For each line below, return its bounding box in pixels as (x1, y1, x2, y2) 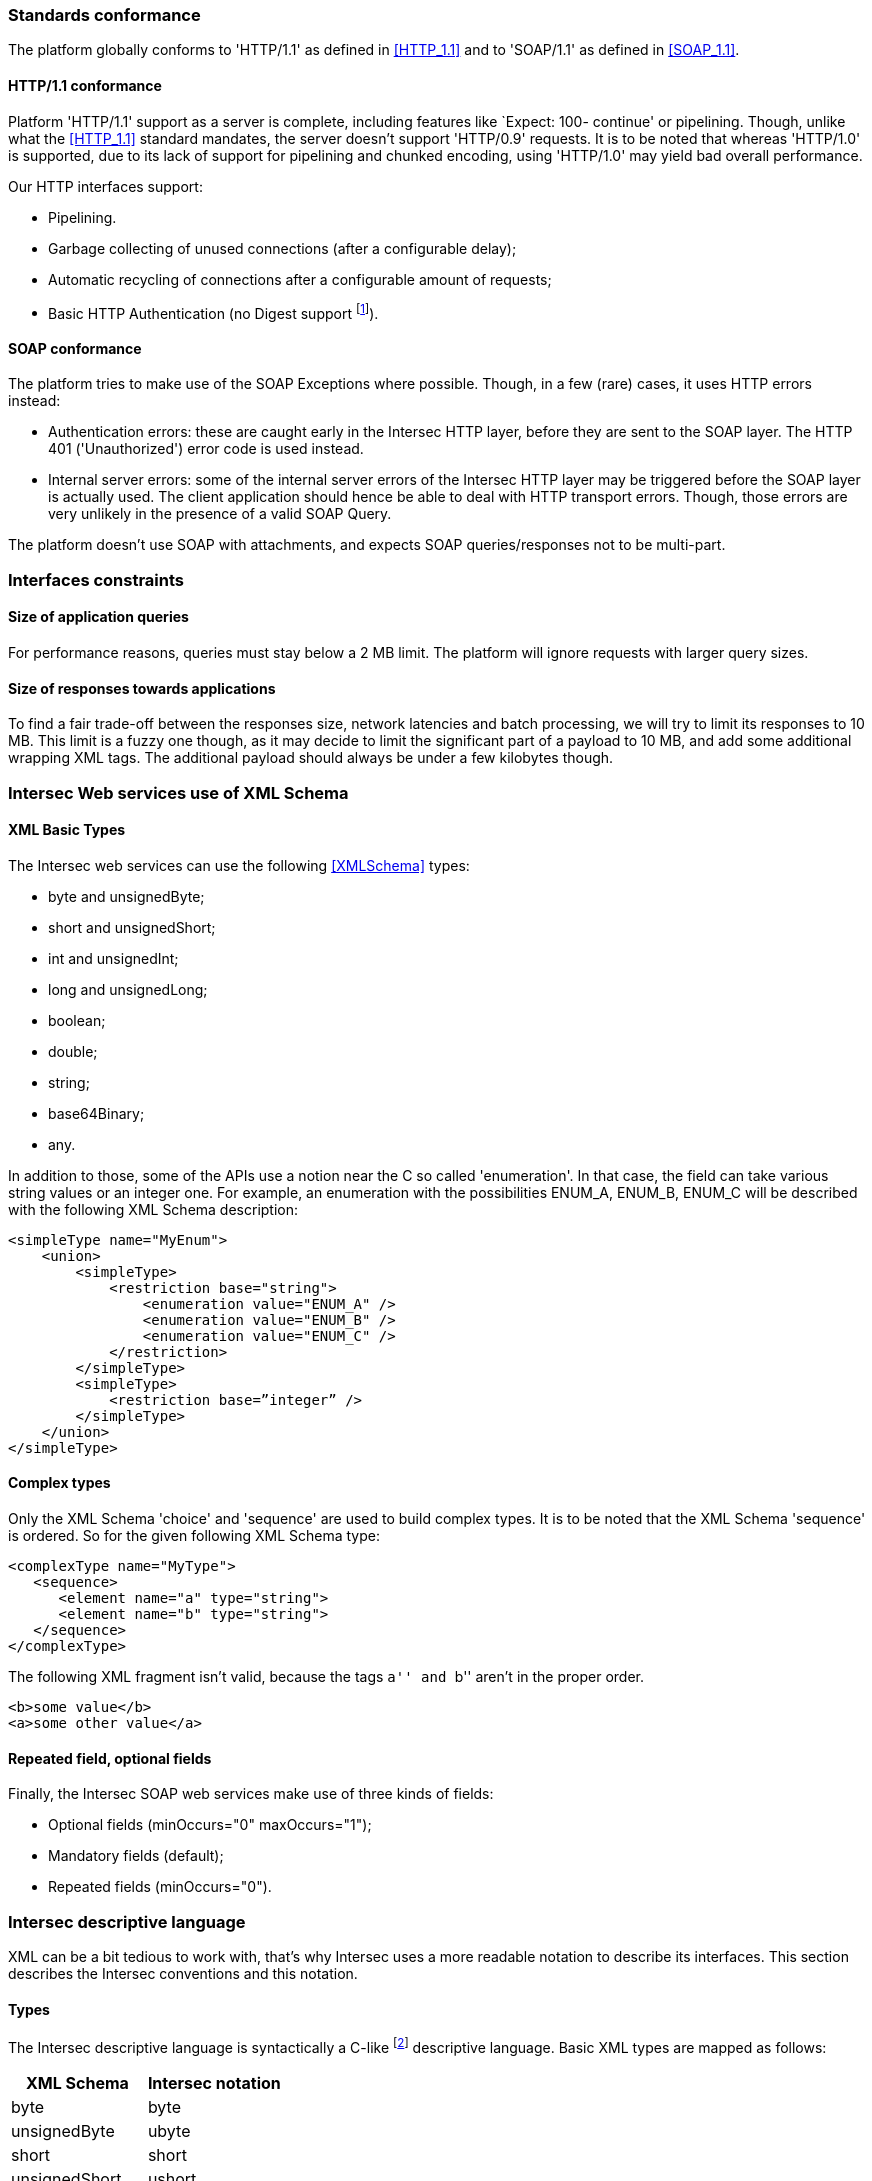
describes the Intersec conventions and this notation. (8, 1965, 358, 1983)
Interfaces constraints (8, 569, 185, 590)
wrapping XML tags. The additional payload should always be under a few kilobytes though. (8, 749, 614, 767)
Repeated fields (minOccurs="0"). (48, 1878, 272, 1896)
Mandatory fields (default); (48, 1847, 224, 1865)
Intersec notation (147, 2072, 281, 2093)
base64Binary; (48, 1104, 145, 1122)
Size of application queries (8, 608, 189, 626)
